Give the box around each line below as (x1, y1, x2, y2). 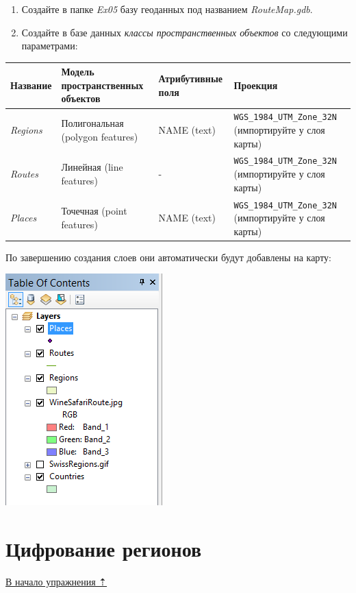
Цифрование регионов (5, 535, 202, 563)
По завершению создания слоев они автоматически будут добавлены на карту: (5, 250, 331, 264)
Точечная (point (61, 204, 127, 218)
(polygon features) (61, 129, 138, 143)
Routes (10, 167, 38, 181)
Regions (10, 122, 42, 136)
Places (10, 210, 37, 225)
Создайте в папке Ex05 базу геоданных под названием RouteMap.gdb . (21, 2, 313, 16)
